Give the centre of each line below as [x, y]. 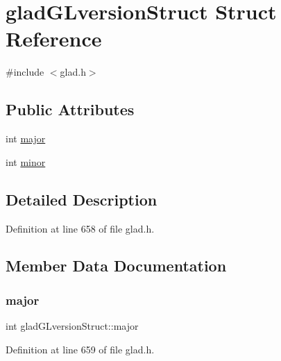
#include [25, 72]
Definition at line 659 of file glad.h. [80, 349]
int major [26, 138]
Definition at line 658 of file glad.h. [80, 228]
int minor [26, 161]
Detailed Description [82, 199]
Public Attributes [70, 109]
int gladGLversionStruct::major [72, 326]
